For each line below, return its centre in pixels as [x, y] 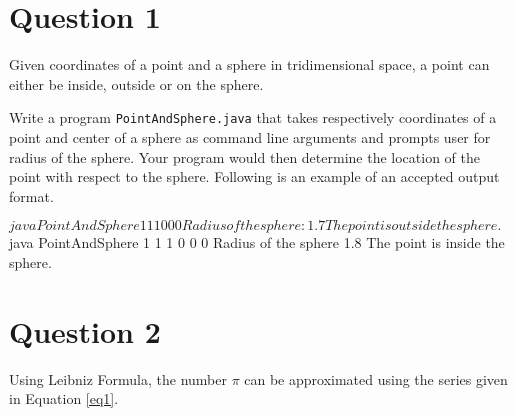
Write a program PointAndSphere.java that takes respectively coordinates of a [253, 117]
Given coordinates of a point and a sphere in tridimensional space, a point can [249, 64]
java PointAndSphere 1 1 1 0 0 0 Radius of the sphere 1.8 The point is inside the [257, 242]
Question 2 [85, 330]
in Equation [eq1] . [64, 398]
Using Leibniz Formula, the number [118, 378]
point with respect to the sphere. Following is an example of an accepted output [254, 176]
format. [31, 195]
